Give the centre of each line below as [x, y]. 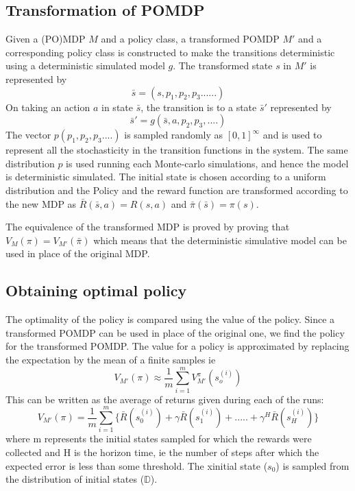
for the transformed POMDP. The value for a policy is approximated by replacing [177, 346]
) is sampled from [313, 465]
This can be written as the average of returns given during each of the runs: [165, 399]
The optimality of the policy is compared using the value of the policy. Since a [170, 319]
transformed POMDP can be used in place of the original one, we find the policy [175, 332]
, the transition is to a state [199, 107]
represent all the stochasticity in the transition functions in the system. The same [177, 150]
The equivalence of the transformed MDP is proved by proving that [148, 227]
